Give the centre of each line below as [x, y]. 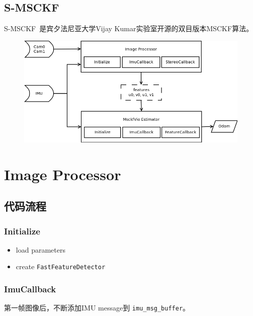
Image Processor [63, 174]
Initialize [22, 231]
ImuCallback [30, 289]
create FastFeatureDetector [61, 266]
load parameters [40, 249]
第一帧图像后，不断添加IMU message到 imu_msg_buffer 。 [97, 308]
